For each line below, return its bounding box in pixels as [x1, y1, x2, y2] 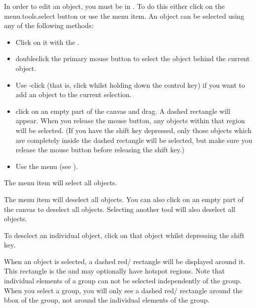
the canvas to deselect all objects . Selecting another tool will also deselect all [4, 204, 235, 214]
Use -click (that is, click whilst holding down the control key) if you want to [15, 79, 245, 90]
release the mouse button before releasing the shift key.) [15, 144, 185, 155]
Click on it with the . [15, 36, 79, 47]
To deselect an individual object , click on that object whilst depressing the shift [4, 230, 245, 240]
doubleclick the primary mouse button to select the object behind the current [15, 53, 250, 64]
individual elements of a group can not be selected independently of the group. [4, 275, 242, 286]
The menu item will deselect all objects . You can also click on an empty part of [4, 194, 244, 204]
